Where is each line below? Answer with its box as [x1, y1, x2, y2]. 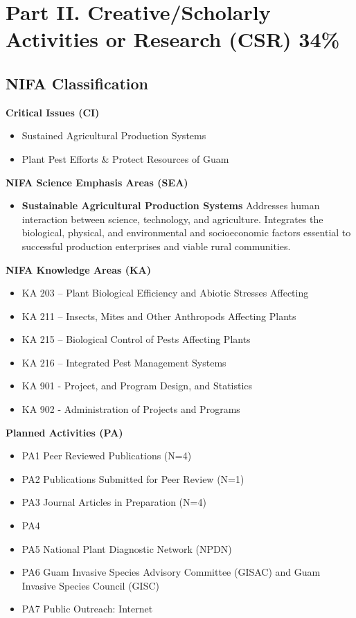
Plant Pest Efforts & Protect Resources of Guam [21, 151, 229, 166]
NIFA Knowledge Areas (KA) [6, 262, 151, 276]
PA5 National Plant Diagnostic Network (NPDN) [21, 541, 232, 556]
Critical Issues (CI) [6, 105, 100, 119]
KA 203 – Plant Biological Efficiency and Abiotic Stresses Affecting [21, 285, 309, 300]
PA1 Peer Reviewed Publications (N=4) [21, 448, 192, 463]
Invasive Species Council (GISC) [21, 578, 159, 592]
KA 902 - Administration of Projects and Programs [21, 402, 240, 416]
